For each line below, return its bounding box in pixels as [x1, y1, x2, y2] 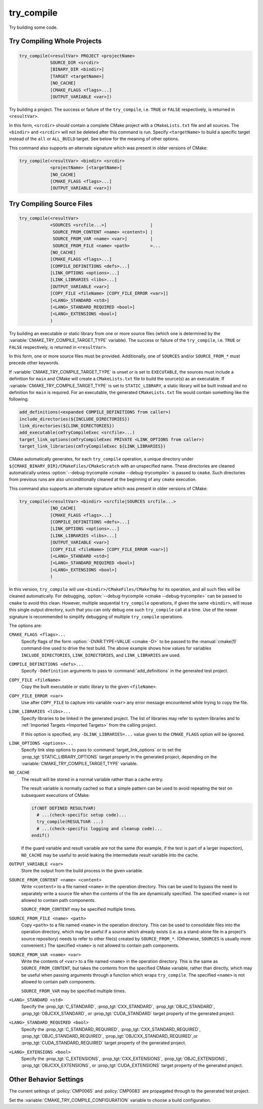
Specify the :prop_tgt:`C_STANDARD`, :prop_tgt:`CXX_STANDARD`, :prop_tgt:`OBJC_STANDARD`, [21, 1004, 215, 1009]
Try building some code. [9, 24, 58, 30]
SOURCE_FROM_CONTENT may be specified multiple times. [21, 906, 136, 912]
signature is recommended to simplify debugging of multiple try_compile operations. [9, 613, 184, 620]
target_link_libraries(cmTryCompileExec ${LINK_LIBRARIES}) [19, 443, 166, 449]
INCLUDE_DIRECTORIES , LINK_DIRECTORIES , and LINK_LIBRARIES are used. [21, 652, 181, 658]
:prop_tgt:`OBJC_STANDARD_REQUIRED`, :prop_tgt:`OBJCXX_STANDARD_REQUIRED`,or [21, 1033, 198, 1039]
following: [9, 396, 29, 402]
